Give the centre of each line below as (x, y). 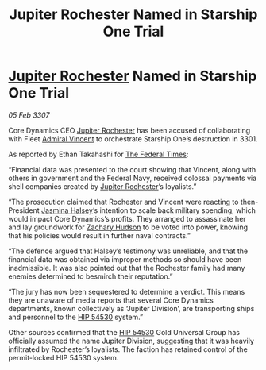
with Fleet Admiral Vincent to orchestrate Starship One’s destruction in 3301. (133, 139)
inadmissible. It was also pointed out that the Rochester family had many (127, 268)
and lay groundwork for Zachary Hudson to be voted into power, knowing (128, 227)
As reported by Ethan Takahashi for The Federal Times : (98, 154)
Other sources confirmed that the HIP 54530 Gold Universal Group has (124, 332)
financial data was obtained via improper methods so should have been (125, 259)
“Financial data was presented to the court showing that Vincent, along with (132, 169)
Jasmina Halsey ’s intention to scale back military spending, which (148, 210)
